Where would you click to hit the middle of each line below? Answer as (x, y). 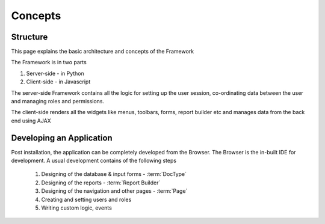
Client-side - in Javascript (58, 82)
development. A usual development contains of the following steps (94, 161)
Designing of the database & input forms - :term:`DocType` (114, 174)
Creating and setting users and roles (86, 199)
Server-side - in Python (55, 73)
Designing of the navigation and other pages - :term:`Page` (114, 191)
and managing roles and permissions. (58, 101)
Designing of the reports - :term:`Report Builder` (101, 183)
